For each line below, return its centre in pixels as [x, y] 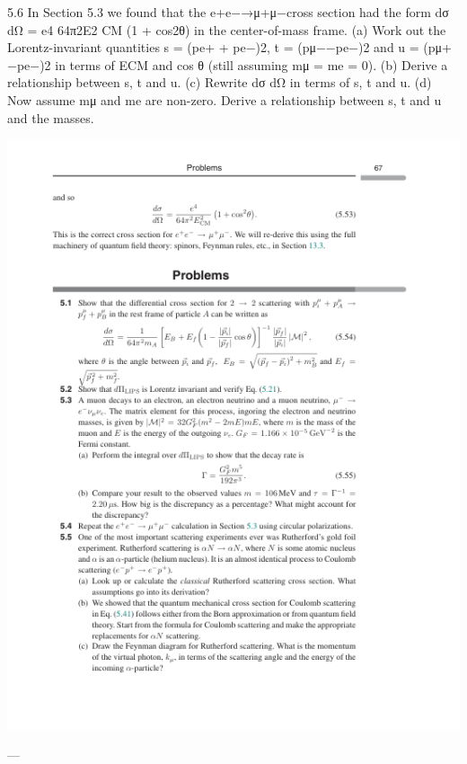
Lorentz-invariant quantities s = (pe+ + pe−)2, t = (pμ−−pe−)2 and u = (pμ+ [229, 47]
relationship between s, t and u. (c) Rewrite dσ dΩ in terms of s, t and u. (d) [220, 82]
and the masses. [51, 117]
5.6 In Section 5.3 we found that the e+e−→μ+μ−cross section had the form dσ [228, 12]
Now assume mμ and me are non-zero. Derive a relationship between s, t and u [225, 99]
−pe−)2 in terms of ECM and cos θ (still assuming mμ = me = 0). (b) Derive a [228, 64]
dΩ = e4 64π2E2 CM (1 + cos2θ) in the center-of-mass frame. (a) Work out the [227, 29]
